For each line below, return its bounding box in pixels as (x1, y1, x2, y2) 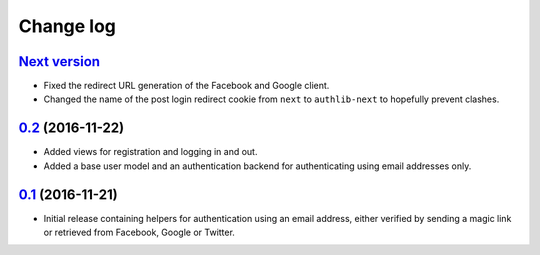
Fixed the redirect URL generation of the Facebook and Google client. (43, 80, 330, 92)
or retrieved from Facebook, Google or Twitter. (43, 226, 235, 239)
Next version (18, 53, 100, 70)
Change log (18, 15, 117, 37)
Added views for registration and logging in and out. (43, 146, 258, 158)
